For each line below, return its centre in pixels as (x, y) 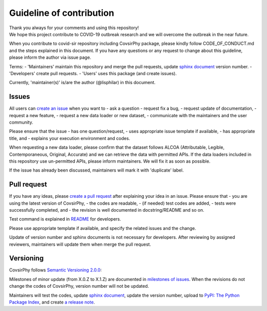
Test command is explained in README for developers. (65, 219)
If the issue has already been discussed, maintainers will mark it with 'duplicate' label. (96, 170)
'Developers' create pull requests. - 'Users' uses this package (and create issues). (93, 73)
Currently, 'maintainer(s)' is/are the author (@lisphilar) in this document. (82, 83)
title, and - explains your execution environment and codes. (70, 138)
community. (21, 122)
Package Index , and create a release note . (52, 302)
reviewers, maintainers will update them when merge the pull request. (80, 244)
